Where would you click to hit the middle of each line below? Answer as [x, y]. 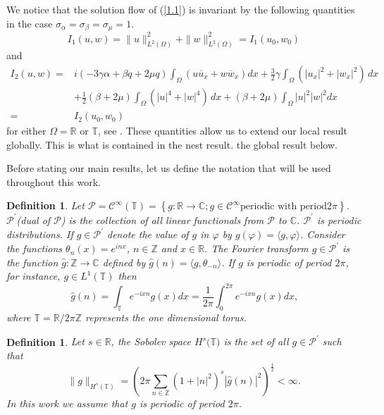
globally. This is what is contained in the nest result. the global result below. [172, 144]
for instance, [33, 276]
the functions [35, 248]
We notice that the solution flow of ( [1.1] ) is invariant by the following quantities [181, 9]
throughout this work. [54, 181]
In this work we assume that [67, 403]
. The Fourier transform [256, 248]
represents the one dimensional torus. [166, 317]
